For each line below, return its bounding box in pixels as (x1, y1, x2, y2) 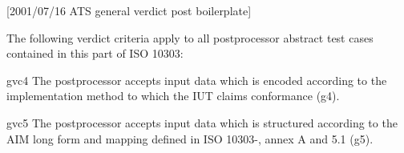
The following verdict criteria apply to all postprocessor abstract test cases (6, 29, 374, 46)
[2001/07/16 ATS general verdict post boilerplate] (6, 2, 252, 18)
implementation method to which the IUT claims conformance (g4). (6, 87, 340, 104)
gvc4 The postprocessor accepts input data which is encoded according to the (6, 71, 387, 88)
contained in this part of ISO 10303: (6, 45, 184, 62)
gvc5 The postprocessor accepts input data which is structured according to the (6, 114, 398, 131)
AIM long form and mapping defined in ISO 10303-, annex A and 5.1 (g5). (6, 130, 374, 147)
